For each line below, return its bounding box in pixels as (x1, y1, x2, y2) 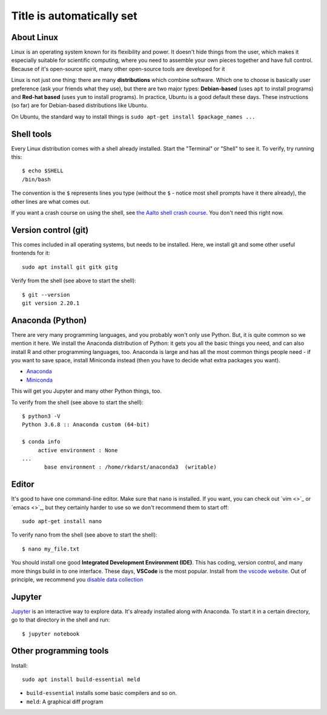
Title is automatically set (11, 9, 137, 22)
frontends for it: (11, 249, 51, 257)
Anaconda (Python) (11, 315, 87, 325)
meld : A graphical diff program (26, 698, 104, 705)
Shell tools (11, 129, 52, 139)
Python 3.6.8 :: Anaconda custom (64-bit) (22, 421, 150, 428)
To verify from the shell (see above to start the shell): (11, 398, 144, 406)
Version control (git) (11, 225, 89, 235)
